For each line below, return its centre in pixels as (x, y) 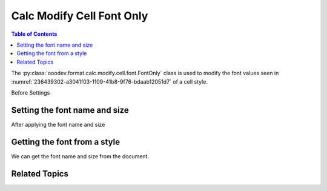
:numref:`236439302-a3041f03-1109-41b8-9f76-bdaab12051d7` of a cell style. (110, 81)
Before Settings (31, 92)
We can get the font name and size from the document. (80, 156)
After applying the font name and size (58, 124)
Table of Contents (34, 34)
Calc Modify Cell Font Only (80, 16)
